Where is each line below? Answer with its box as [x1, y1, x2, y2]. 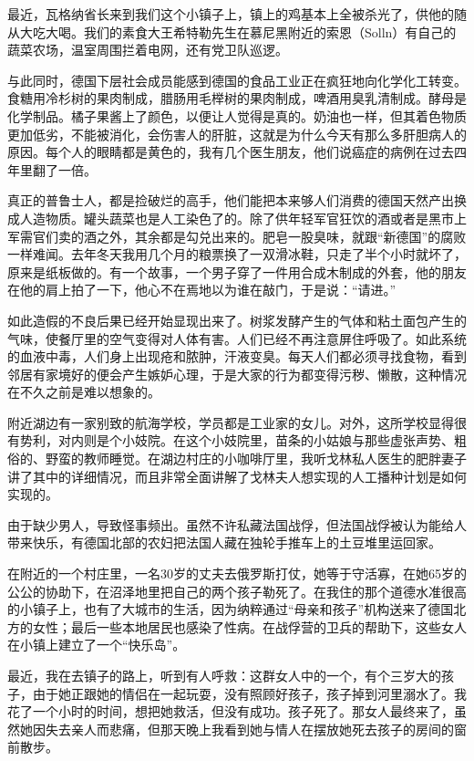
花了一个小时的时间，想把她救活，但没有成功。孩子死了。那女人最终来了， [7, 702, 454, 721]
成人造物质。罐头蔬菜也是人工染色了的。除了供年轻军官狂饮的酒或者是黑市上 [7, 208, 467, 227]
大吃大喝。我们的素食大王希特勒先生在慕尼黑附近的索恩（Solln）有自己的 [19, 22, 457, 41]
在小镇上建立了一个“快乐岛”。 [7, 635, 186, 654]
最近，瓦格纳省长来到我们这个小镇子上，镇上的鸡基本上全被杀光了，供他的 [7, 5, 454, 23]
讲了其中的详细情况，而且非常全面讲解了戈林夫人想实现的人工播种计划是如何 [7, 466, 467, 485]
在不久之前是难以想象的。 [7, 382, 160, 401]
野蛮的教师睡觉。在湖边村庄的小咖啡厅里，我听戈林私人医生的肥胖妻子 [45, 449, 467, 468]
